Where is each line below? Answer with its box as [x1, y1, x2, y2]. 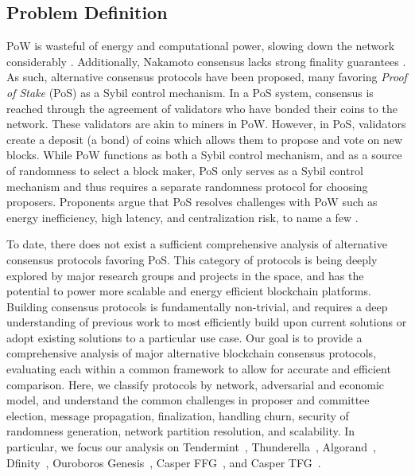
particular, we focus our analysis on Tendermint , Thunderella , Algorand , [6, 439, 376, 455]
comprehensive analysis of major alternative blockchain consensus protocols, [6, 345, 377, 361]
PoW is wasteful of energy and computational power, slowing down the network [6, 37, 395, 54]
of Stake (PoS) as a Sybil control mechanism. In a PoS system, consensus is [6, 84, 374, 100]
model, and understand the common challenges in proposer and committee [6, 392, 370, 408]
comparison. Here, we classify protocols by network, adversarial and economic [6, 376, 385, 392]
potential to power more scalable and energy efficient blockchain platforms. [6, 283, 371, 299]
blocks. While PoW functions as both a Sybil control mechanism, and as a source [6, 146, 402, 163]
